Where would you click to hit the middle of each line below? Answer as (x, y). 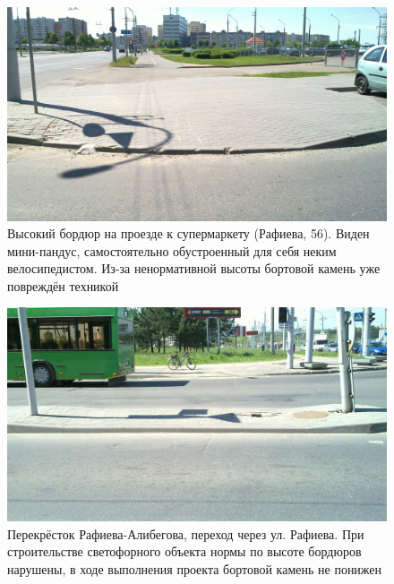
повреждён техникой (63, 285)
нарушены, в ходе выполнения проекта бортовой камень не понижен (195, 568)
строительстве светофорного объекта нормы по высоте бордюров (184, 551)
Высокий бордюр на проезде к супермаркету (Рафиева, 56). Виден (188, 233)
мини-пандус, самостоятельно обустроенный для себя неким (172, 250)
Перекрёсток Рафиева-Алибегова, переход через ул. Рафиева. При (186, 533)
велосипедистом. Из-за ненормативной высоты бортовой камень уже (194, 268)
